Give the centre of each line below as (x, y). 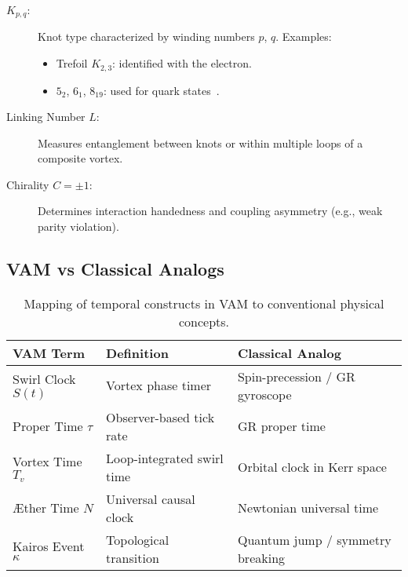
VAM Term (49, 352)
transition (133, 557)
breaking (261, 557)
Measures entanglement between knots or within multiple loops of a (200, 142)
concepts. (204, 321)
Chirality (28, 184)
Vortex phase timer (159, 385)
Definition (137, 352)
